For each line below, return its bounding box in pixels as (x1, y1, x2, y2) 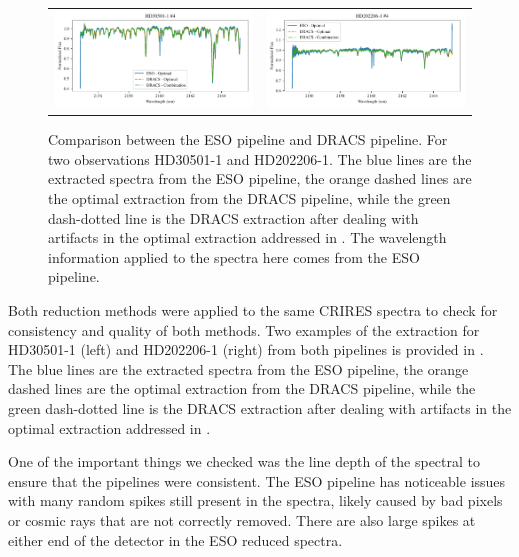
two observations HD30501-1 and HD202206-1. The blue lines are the (48, 148, 472, 169)
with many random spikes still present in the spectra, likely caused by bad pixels (8, 490, 503, 511)
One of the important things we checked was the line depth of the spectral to (8, 451, 480, 472)
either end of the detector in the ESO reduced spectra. (8, 529, 343, 550)
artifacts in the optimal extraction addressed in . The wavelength (48, 227, 447, 248)
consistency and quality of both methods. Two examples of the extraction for (8, 319, 480, 340)
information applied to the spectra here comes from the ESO (48, 246, 420, 267)
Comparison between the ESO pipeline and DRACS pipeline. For (48, 129, 448, 150)
